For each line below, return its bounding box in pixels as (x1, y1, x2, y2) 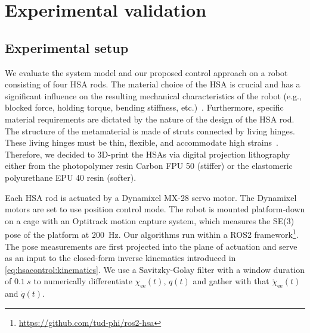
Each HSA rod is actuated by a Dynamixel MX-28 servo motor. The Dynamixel (5, 191, 297, 203)
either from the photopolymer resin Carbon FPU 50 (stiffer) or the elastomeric (5, 159, 293, 172)
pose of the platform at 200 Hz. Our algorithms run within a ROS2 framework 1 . (5, 227, 299, 240)
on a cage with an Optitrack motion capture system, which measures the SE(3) (5, 214, 294, 227)
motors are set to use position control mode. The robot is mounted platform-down (5, 203, 305, 215)
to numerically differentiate (33, 275, 132, 287)
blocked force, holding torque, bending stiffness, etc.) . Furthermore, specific (5, 101, 284, 114)
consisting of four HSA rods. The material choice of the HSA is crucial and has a (5, 78, 300, 90)
